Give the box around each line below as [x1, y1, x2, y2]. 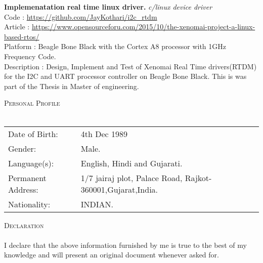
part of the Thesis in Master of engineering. [4, 80, 139, 91]
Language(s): [8, 157, 54, 169]
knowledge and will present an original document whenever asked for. [4, 249, 219, 260]
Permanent [8, 171, 47, 184]
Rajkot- [185, 171, 212, 184]
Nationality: [8, 198, 51, 210]
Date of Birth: [8, 127, 58, 140]
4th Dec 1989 [80, 127, 128, 140]
